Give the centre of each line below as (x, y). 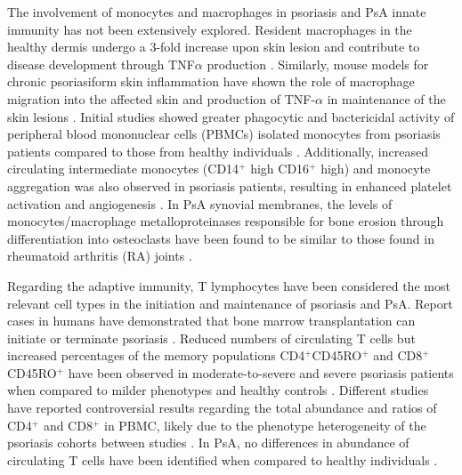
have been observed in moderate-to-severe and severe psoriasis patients (261, 372)
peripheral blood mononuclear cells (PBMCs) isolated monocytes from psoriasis (224, 134)
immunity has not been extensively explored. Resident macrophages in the (210, 29)
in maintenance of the (386, 98)
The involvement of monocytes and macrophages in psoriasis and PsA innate (217, 12)
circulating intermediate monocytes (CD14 (123, 169)
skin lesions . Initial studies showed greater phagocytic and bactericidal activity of (231, 116)
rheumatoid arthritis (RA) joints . (100, 256)
